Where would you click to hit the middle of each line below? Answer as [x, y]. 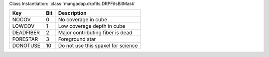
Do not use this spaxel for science [98, 46]
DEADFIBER [26, 33]
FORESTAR [25, 39]
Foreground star [77, 39]
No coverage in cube [82, 20]
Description [72, 13]
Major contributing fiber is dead [95, 33]
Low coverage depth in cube [92, 26]
